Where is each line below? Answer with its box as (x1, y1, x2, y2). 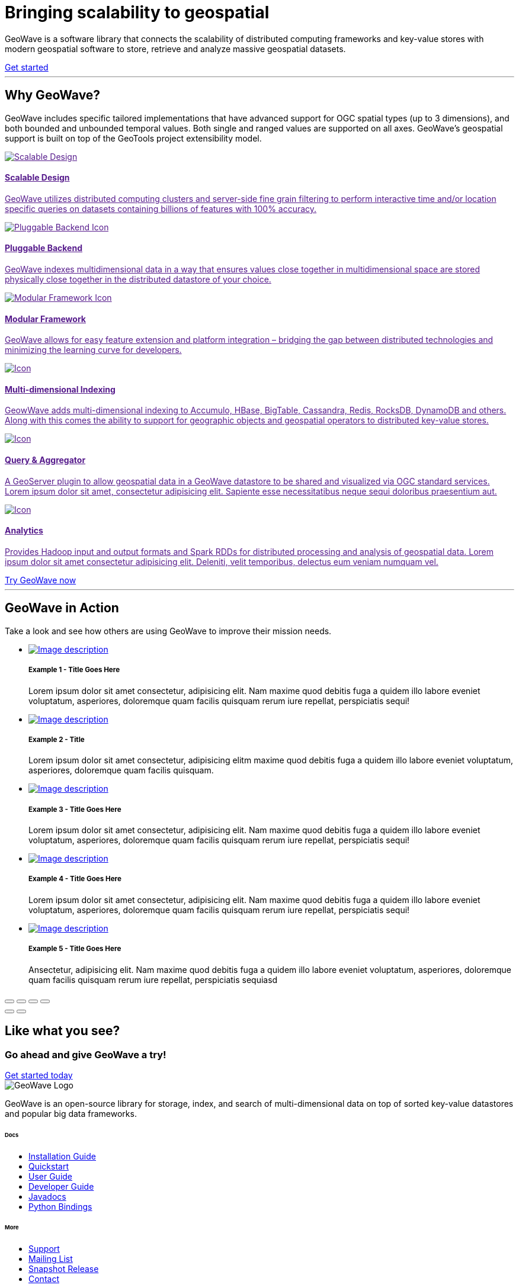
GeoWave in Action (5, 600, 119, 616)
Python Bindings (28, 1201, 92, 1212)
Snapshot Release (28, 1264, 99, 1274)
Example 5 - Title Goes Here (28, 945, 121, 953)
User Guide (28, 1171, 73, 1181)
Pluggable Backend (5, 243, 82, 253)
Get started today (5, 1069, 73, 1080)
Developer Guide (28, 1181, 94, 1191)
